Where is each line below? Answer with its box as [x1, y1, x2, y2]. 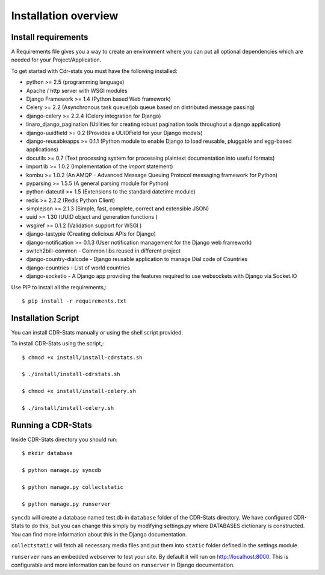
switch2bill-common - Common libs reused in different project [26, 247, 181, 254]
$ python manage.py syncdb [22, 467, 102, 474]
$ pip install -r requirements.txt [22, 298, 127, 304]
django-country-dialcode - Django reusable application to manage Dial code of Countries [26, 256, 248, 263]
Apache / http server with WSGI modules [26, 87, 128, 94]
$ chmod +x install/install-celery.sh [22, 388, 137, 395]
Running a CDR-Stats [11, 419, 93, 430]
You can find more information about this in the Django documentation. [11, 530, 187, 538]
